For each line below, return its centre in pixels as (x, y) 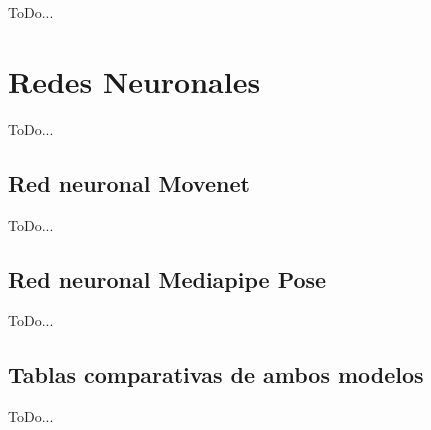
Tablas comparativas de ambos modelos (216, 374)
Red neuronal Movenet (129, 182)
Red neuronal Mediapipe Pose (167, 278)
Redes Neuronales (134, 80)
